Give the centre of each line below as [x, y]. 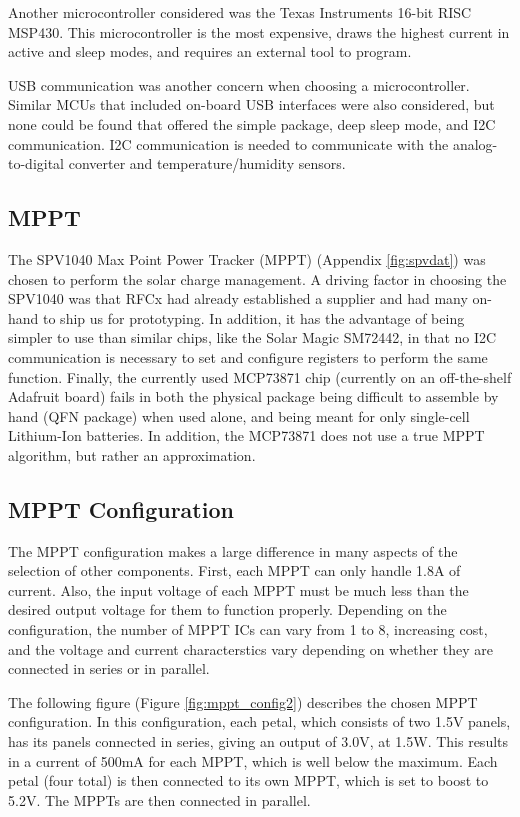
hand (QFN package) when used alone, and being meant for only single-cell [239, 415]
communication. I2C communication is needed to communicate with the [228, 143]
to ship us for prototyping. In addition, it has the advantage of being [254, 317]
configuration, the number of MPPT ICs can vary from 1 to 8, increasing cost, [248, 629]
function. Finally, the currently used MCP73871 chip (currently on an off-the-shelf [260, 376]
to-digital [36, 163]
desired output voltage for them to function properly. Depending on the [227, 609]
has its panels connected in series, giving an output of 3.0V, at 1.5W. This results [258, 741]
